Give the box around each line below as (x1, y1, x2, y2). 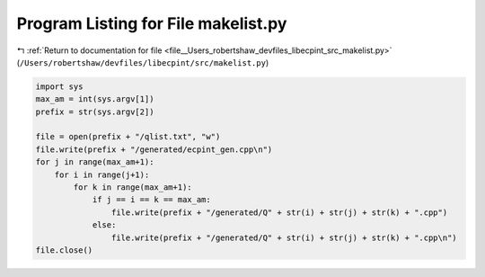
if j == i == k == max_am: (92, 194, 211, 205)
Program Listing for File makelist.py (16, 13, 287, 33)
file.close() (35, 246, 93, 255)
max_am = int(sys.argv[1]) (35, 94, 154, 104)
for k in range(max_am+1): (73, 183, 192, 192)
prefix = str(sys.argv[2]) (35, 106, 154, 117)
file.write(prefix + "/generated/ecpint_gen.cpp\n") (35, 144, 273, 155)
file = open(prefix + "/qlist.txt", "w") (35, 131, 221, 142)
